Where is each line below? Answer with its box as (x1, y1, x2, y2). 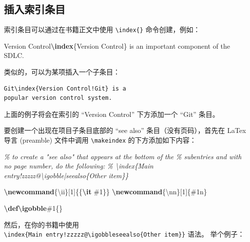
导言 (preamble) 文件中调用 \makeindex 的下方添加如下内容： (4, 135, 196, 145)
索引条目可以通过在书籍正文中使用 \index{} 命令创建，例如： (4, 24, 200, 35)
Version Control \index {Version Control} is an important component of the (4, 40, 231, 51)
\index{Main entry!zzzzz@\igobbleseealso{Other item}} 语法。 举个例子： (4, 229, 245, 239)
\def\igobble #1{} (4, 203, 63, 213)
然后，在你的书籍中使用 (4, 219, 79, 229)
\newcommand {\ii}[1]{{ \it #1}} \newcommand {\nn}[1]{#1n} (4, 186, 207, 197)
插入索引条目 (4, 1, 65, 17)
